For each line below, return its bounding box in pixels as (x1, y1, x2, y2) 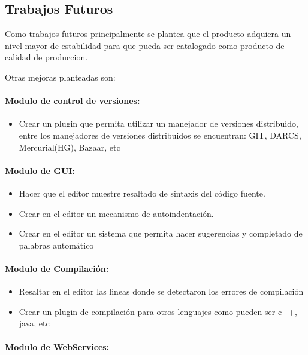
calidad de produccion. (5, 51, 88, 63)
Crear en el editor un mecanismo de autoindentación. (19, 207, 214, 219)
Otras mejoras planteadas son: (5, 71, 116, 83)
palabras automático (19, 238, 94, 251)
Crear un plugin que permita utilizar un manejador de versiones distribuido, (19, 117, 298, 130)
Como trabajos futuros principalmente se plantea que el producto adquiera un (5, 27, 291, 40)
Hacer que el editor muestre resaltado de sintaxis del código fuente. (19, 186, 265, 199)
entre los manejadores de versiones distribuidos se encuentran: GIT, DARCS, (19, 128, 301, 141)
